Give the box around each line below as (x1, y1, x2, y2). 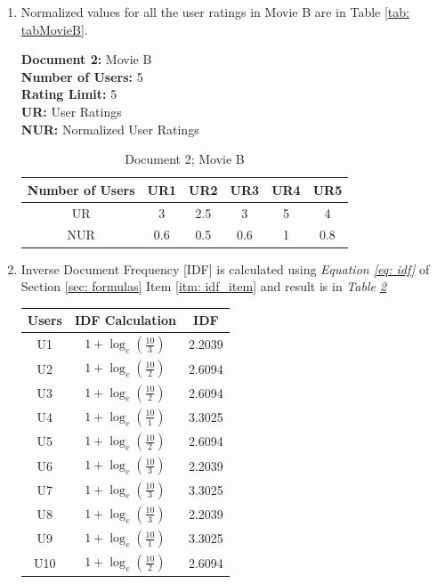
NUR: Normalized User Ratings (20, 119, 199, 138)
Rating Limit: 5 (20, 85, 117, 103)
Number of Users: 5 (20, 67, 143, 85)
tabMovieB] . (20, 20, 88, 38)
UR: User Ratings (20, 101, 122, 120)
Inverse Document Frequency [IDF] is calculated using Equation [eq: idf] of (20, 259, 430, 278)
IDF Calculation (74, 311, 176, 329)
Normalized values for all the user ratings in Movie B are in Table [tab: (20, 3, 409, 20)
